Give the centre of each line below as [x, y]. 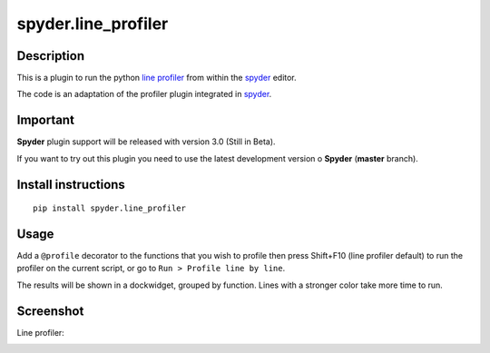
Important [45, 120]
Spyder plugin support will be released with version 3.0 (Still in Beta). [146, 142]
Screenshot [50, 311]
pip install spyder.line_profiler [109, 208]
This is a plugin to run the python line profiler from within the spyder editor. [157, 78]
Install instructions [71, 185]
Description [51, 56]
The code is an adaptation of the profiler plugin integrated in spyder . [144, 94]
